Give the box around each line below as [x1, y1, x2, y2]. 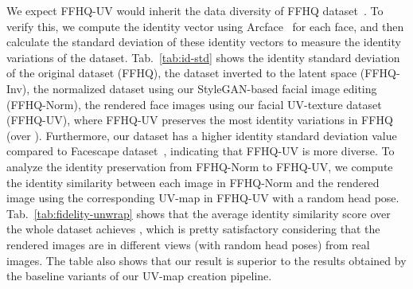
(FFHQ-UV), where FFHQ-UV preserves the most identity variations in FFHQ [6, 111, 393, 128]
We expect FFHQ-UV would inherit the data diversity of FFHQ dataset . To [6, 2, 384, 18]
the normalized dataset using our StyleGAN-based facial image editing [33, 80, 377, 96]
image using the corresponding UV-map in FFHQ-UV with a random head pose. [6, 189, 399, 206]
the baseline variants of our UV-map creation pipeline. [6, 268, 272, 284]
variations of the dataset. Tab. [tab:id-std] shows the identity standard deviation [6, 49, 400, 65]
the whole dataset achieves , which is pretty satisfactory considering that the [6, 221, 380, 237]
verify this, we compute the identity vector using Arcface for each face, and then [6, 18, 404, 34]
